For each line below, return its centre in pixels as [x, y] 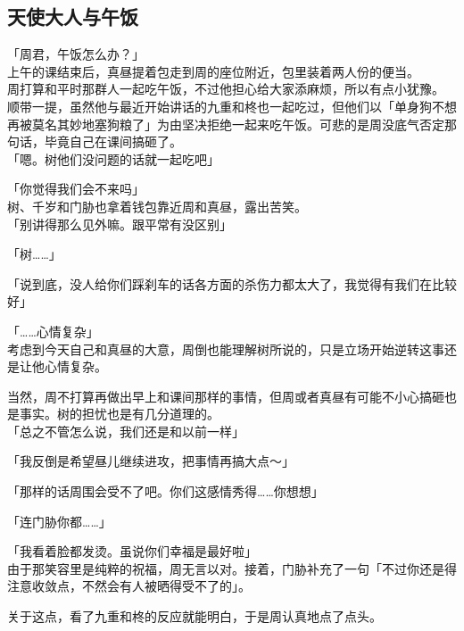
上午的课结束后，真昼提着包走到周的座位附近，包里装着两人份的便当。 [213, 71]
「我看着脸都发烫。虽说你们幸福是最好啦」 [132, 551]
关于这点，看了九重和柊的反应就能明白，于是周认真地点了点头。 [195, 616]
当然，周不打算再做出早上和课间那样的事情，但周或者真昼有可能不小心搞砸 [226, 396]
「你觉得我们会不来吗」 [76, 189]
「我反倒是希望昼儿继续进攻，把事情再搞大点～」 [151, 461]
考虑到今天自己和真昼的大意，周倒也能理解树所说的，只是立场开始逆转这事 [226, 349]
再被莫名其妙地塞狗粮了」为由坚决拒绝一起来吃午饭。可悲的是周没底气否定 [226, 124]
